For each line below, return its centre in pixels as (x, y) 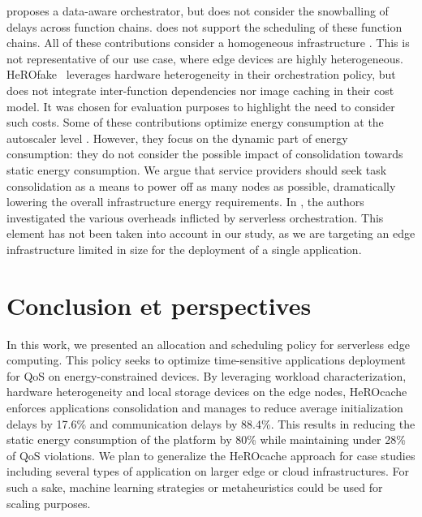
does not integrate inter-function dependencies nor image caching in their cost (200, 90)
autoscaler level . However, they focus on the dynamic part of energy (177, 138)
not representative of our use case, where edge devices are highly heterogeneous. (205, 58)
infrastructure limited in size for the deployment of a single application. (184, 249)
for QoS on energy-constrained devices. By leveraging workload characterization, (207, 375)
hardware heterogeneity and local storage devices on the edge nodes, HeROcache (207, 392)
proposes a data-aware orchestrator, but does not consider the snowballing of (198, 11)
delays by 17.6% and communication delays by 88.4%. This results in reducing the (211, 423)
